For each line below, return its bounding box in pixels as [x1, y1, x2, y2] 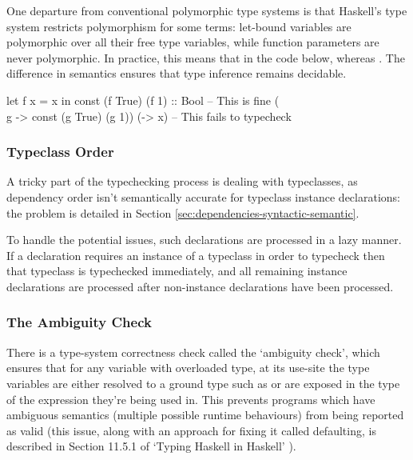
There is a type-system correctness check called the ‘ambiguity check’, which [6, 343, 380, 360]
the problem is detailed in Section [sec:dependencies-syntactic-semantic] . [6, 204, 359, 221]
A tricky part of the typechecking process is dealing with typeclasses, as [6, 173, 358, 190]
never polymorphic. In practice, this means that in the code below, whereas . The [6, 49, 405, 66]
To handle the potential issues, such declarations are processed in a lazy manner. [6, 231, 402, 248]
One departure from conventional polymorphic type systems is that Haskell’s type [6, 2, 407, 18]
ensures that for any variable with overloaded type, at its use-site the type [6, 359, 370, 376]
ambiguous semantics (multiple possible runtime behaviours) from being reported [6, 406, 404, 423]
